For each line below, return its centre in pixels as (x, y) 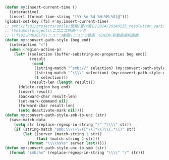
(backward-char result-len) (48, 96)
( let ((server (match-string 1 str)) (62, 134)
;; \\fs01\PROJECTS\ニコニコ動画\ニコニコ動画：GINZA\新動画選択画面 (72, 35)
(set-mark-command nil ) (43, 101)
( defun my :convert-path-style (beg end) (48, 40)
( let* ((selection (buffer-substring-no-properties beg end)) (80, 54)
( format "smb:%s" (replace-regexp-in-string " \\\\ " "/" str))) (77, 153)
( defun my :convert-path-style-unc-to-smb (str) (56, 148)
